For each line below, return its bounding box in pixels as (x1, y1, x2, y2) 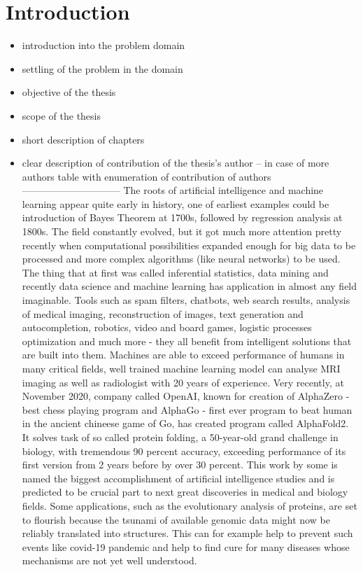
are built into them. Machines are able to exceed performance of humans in (22, 347, 345, 362)
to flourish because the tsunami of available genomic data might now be (22, 512, 330, 526)
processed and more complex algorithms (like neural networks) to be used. (22, 251, 341, 266)
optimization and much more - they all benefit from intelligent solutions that (22, 333, 352, 348)
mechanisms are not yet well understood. (22, 553, 197, 568)
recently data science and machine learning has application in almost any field (22, 279, 357, 293)
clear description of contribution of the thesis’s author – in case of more (22, 155, 329, 170)
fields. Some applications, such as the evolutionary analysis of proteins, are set (22, 498, 357, 512)
